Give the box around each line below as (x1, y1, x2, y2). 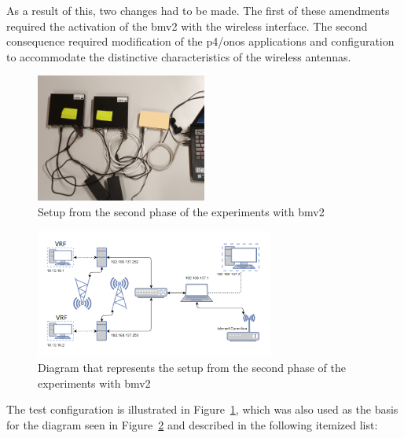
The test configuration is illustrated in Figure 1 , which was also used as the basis (6, 401, 398, 418)
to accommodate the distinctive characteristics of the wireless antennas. (6, 48, 351, 64)
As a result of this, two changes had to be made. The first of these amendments (6, 2, 390, 18)
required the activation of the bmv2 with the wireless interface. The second (6, 17, 368, 34)
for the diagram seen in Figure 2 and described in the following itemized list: (6, 416, 378, 432)
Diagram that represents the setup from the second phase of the (38, 359, 346, 375)
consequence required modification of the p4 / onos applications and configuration (6, 33, 395, 50)
